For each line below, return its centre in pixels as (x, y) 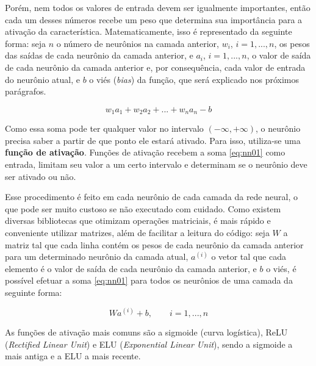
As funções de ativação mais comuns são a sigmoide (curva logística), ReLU (146, 332)
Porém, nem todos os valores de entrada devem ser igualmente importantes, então (158, 7)
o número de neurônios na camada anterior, (138, 43)
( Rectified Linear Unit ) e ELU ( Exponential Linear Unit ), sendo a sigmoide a (149, 344)
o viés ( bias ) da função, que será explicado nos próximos (194, 79)
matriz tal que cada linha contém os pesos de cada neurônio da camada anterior (154, 244)
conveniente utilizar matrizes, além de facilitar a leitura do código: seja (137, 232)
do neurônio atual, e (42, 79)
